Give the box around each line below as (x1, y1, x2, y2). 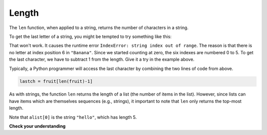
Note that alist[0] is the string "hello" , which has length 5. (9, 114, 137, 120)
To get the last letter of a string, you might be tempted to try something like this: (9, 34, 172, 39)
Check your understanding (9, 123, 66, 129)
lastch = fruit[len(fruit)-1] (19, 79, 93, 84)
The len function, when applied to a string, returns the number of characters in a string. (9, 25, 189, 31)
